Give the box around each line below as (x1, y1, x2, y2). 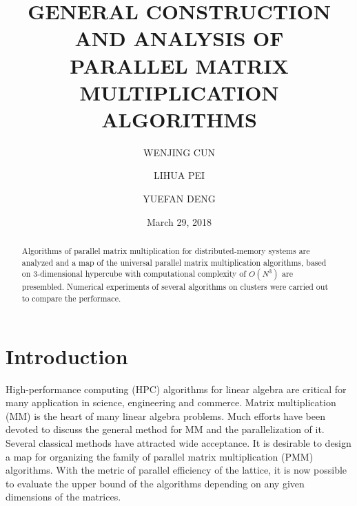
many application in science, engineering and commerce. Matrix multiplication (6, 395, 336, 410)
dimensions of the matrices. (6, 489, 121, 504)
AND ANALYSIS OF (74, 24, 284, 52)
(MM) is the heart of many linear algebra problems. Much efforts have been (6, 408, 325, 423)
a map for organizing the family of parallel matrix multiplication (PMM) (6, 449, 314, 463)
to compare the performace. (21, 293, 121, 304)
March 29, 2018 (146, 214, 212, 229)
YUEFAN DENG (143, 191, 216, 206)
